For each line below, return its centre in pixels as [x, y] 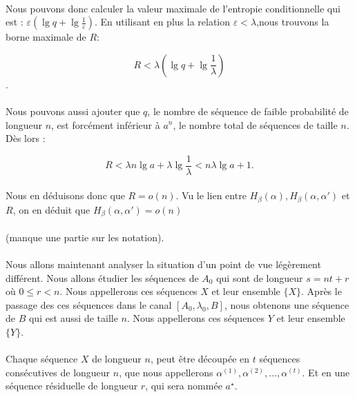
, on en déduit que [51, 209]
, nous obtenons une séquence [287, 304]
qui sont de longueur [260, 277]
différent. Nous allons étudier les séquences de [102, 277]
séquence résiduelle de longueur [72, 386]
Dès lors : [26, 138]
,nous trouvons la [293, 22]
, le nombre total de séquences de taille [255, 124]
